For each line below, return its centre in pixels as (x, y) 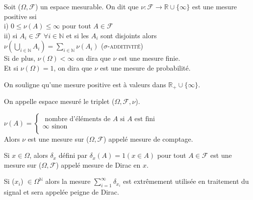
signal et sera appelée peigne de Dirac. (62, 192)
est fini (145, 119)
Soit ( (13, 6)
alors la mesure (68, 181)
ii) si (11, 35)
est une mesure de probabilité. (145, 67)
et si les (78, 35)
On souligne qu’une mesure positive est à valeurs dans (85, 84)
